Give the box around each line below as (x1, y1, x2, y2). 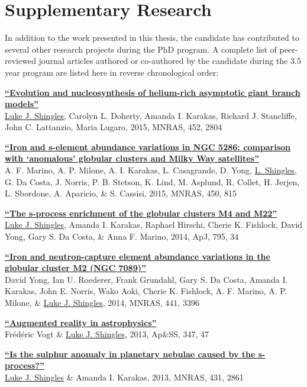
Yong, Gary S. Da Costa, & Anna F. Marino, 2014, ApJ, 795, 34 (5, 230, 239, 243)
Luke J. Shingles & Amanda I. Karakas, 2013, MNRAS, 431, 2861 (5, 370, 244, 383)
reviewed (5, 54, 36, 67)
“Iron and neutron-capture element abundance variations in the (5, 250, 270, 262)
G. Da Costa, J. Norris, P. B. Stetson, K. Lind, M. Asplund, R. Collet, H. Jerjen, (5, 175, 300, 188)
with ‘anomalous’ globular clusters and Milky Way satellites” (5, 152, 259, 165)
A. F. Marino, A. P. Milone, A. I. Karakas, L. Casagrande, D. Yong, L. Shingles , (5, 164, 297, 176)
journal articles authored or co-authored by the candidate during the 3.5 (38, 54, 301, 67)
